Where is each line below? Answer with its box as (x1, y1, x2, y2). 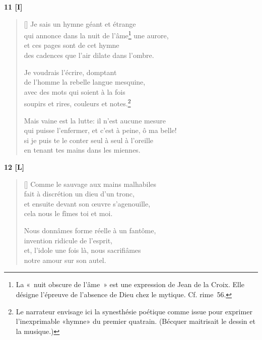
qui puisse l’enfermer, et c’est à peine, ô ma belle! (24, 125, 177, 135)
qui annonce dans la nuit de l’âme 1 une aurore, (24, 29, 169, 40)
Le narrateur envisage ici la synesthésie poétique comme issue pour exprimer (16, 306, 252, 316)
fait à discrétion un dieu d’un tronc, (24, 188, 135, 199)
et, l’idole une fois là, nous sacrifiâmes (24, 245, 141, 255)
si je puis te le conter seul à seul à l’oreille (24, 134, 154, 145)
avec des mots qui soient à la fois (24, 86, 125, 97)
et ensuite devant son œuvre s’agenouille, (24, 198, 151, 209)
